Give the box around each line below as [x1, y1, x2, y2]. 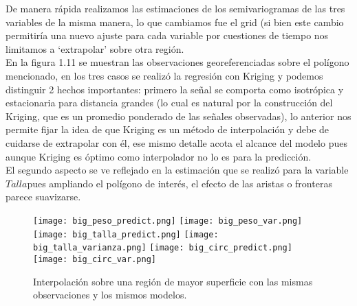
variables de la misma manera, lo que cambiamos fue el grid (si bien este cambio [6, 14, 344, 29]
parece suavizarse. [6, 189, 81, 204]
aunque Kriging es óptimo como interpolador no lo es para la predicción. [6, 149, 312, 163]
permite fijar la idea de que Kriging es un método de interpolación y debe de [6, 122, 329, 137]
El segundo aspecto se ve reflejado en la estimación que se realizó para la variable [6, 163, 349, 177]
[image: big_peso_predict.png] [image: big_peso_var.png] [33, 215, 303, 226]
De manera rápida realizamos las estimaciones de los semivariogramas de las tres [6, 1, 345, 15]
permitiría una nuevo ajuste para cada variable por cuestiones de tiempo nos [6, 28, 329, 43]
